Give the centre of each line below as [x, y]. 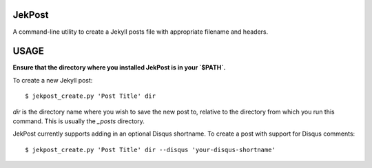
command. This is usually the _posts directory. [79, 121]
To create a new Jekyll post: [53, 80]
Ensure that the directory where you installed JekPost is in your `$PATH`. [119, 67]
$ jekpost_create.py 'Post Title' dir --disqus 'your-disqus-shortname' [150, 149]
